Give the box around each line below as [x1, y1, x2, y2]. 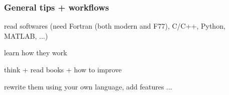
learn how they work [4, 47, 67, 58]
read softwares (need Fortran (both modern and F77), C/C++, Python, [4, 21, 225, 31]
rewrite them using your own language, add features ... [4, 81, 172, 91]
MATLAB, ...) [4, 30, 48, 41]
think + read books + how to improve [4, 64, 122, 74]
